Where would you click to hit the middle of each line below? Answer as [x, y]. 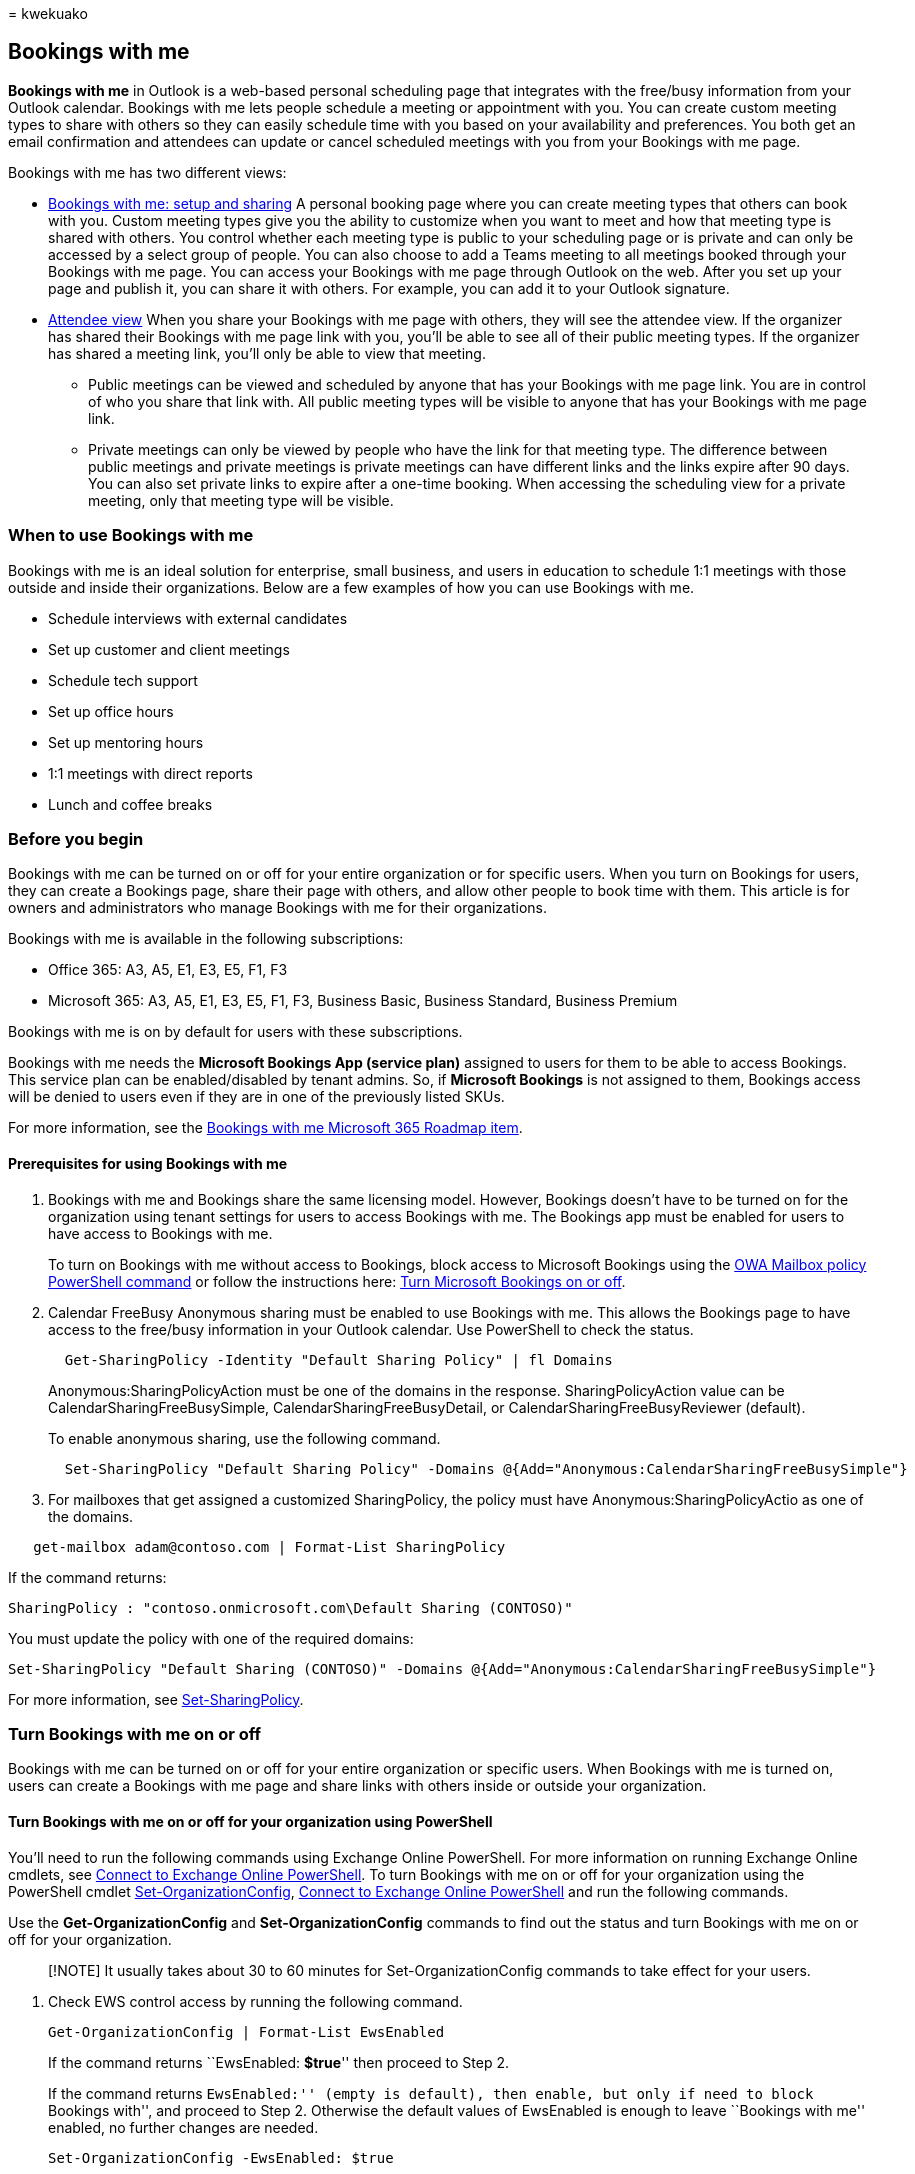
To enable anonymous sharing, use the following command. [244, 1438]
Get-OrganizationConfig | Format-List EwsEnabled [246, 2031]
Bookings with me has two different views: [147, 172]
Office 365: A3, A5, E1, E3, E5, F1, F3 [168, 970]
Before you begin [76, 838]
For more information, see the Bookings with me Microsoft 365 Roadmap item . [265, 1128]
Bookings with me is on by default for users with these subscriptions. [235, 1032]
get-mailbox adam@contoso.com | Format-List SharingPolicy [269, 1546]
